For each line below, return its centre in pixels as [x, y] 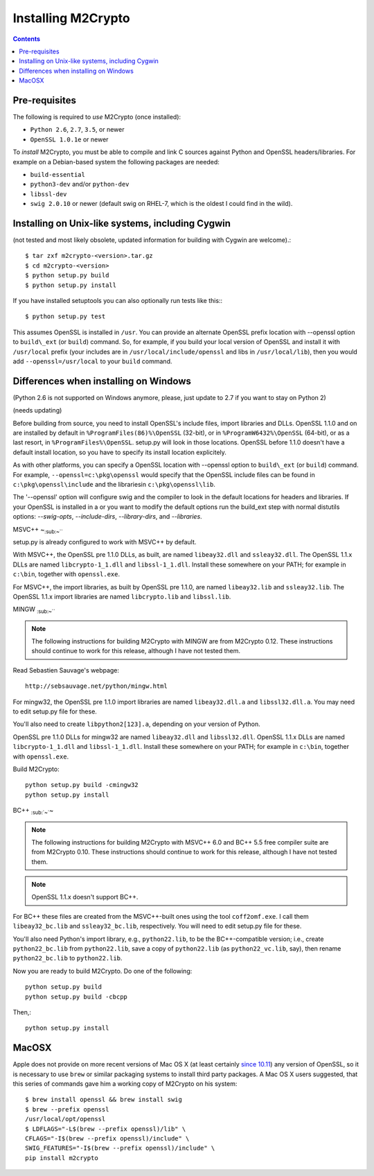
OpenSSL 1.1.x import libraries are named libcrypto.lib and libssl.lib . [122, 596]
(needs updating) [37, 410]
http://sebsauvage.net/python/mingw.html [96, 686]
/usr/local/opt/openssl [65, 1119]
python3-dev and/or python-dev [80, 184]
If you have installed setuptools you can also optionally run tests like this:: [118, 301]
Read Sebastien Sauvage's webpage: [66, 670]
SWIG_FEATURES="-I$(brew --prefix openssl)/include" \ [120, 1148]
